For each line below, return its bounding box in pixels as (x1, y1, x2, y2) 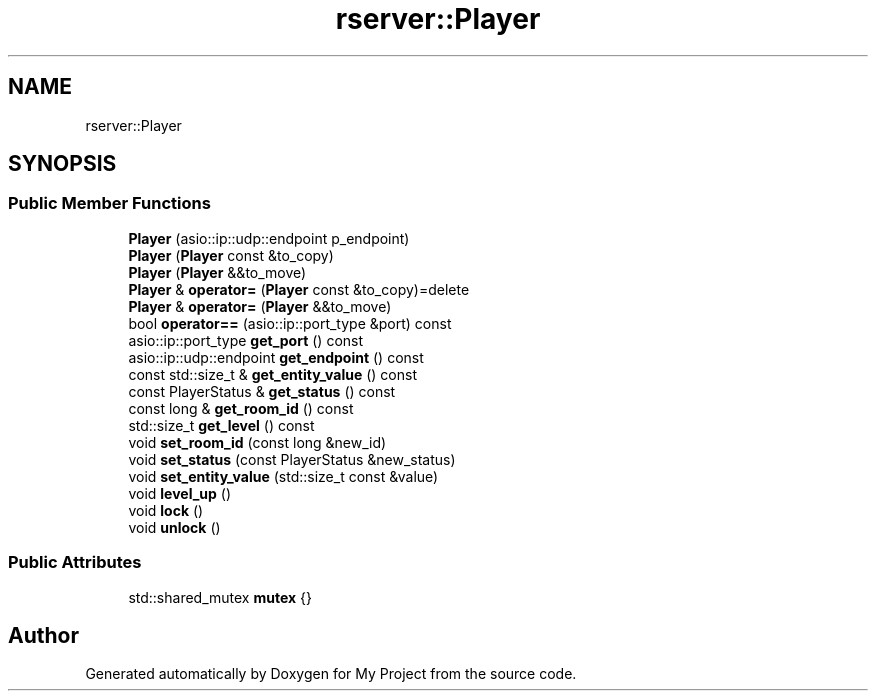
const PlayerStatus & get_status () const (128, 382, 396, 400)
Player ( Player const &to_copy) (128, 246, 334, 264)
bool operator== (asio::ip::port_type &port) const (128, 314, 452, 332)
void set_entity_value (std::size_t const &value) (128, 467, 439, 485)
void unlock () (128, 518, 221, 536)
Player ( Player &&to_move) (128, 263, 307, 281)
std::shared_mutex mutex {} (128, 588, 312, 606)
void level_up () (128, 484, 232, 502)
